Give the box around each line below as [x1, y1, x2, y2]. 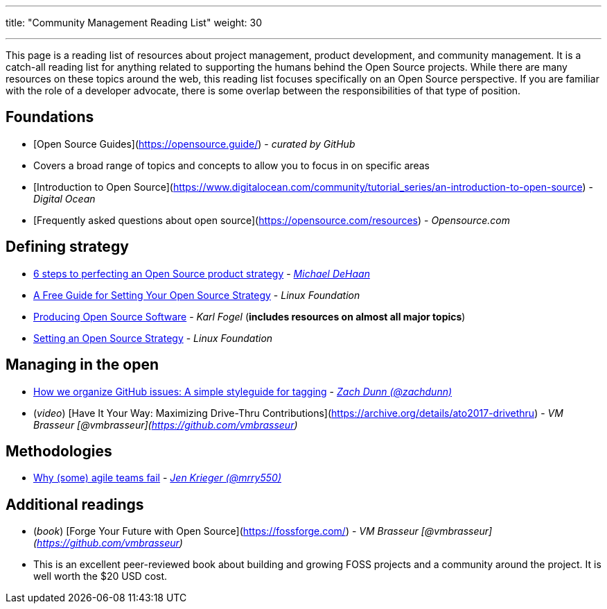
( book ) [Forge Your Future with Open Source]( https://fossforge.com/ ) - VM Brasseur [33, 525, 419, 538]
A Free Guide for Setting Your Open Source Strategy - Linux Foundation [33, 289, 360, 301]
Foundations [6, 108, 94, 126]
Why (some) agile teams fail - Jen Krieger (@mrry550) [33, 472, 281, 484]
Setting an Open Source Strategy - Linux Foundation [33, 332, 273, 344]
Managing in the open [6, 356, 159, 374]
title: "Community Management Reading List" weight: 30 [6, 17, 263, 28]
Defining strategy [6, 238, 129, 256]
